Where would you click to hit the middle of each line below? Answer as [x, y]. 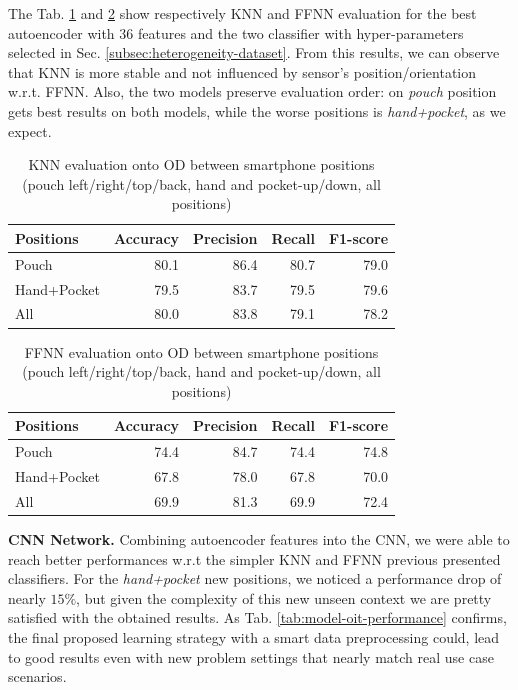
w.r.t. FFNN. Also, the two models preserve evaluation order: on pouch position [252, 91]
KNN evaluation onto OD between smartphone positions [201, 164]
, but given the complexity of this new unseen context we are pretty [284, 597]
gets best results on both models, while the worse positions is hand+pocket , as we [257, 110]
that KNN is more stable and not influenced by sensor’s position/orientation [242, 71]
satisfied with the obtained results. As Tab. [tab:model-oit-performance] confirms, [257, 617]
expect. [30, 130]
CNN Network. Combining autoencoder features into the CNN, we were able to [259, 538]
